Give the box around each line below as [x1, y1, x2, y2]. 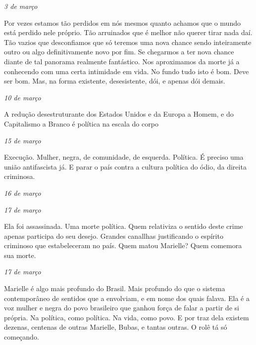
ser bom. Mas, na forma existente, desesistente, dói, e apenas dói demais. [4, 76, 225, 86]
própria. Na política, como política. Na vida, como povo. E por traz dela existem [4, 312, 249, 322]
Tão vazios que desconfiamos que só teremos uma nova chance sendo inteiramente [4, 37, 252, 47]
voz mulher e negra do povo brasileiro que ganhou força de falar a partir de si [4, 302, 239, 313]
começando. [4, 332, 39, 342]
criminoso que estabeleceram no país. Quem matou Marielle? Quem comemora [4, 240, 242, 251]
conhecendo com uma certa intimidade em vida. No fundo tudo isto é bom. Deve [4, 66, 249, 76]
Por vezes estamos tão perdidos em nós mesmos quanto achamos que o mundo [4, 17, 241, 28]
